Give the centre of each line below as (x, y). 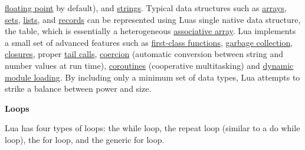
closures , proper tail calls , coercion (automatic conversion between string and (144, 54)
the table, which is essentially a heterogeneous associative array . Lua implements (150, 31)
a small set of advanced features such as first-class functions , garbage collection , (149, 42)
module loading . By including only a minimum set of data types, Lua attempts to (152, 77)
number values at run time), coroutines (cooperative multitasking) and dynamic (149, 65)
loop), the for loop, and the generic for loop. (85, 139)
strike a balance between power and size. (78, 89)
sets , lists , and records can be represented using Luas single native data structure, (153, 19)
